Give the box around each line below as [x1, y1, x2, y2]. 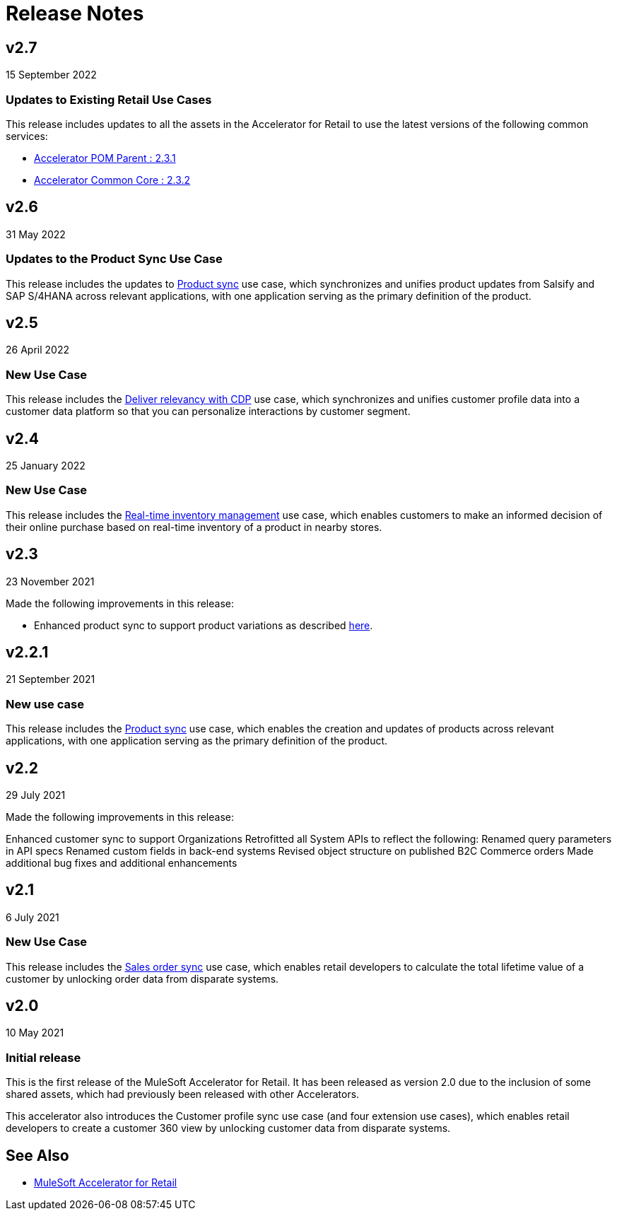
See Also [6, 1146, 69, 1164]
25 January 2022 [6, 459, 86, 472]
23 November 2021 [6, 575, 95, 587]
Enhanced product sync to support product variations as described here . [34, 619, 373, 631]
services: [6, 129, 48, 142]
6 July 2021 [6, 911, 59, 923]
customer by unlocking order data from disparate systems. [6, 972, 279, 985]
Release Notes [6, 1, 144, 25]
